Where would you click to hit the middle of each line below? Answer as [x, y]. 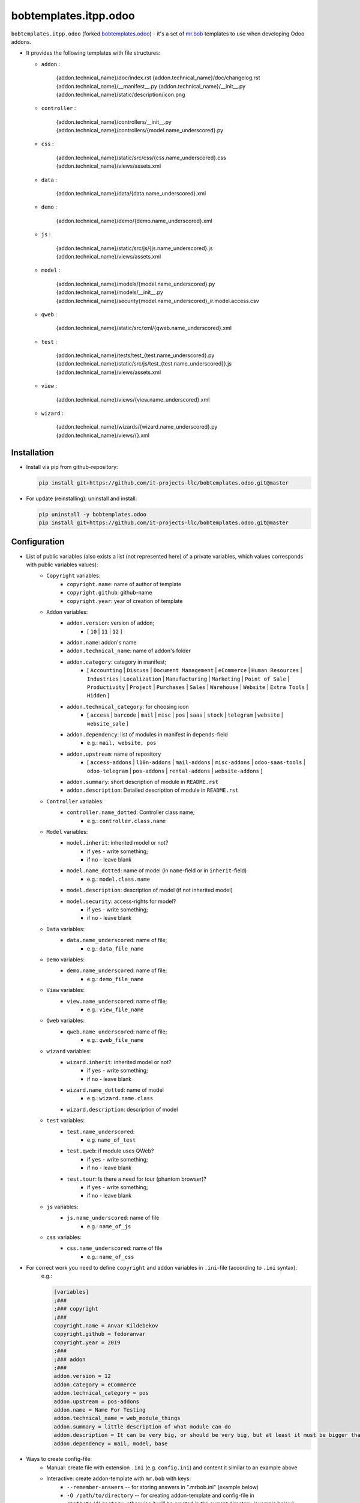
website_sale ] [108, 723]
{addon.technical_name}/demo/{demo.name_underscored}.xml [134, 221]
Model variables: [67, 831]
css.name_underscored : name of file [115, 1248]
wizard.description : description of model [122, 1109]
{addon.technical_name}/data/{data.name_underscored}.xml [131, 194]
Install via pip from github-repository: [72, 467]
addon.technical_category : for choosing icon [128, 706]
